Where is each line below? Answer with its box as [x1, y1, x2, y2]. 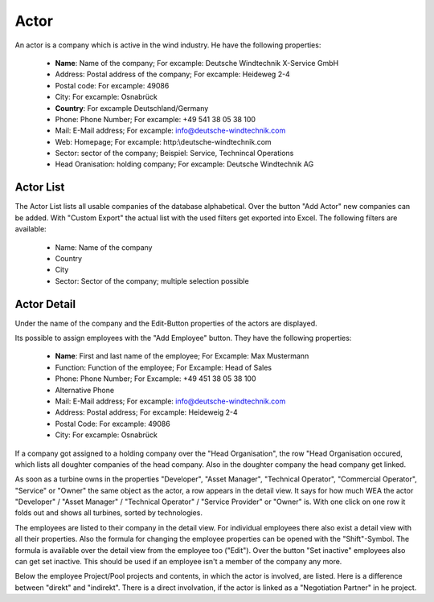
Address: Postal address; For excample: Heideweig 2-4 [55, 407, 238, 417]
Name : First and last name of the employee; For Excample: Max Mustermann [55, 351, 309, 361]
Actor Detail [14, 297, 76, 311]
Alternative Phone [55, 385, 115, 395]
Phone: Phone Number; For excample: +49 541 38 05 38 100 [55, 114, 256, 124]
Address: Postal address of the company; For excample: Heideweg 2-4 [55, 69, 291, 80]
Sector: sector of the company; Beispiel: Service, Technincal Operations [55, 149, 294, 158]
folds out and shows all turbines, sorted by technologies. [14, 508, 203, 518]
